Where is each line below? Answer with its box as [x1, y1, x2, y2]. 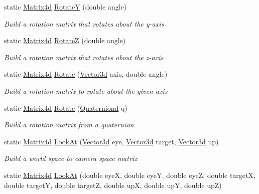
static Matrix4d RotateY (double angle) [4, 2, 127, 12]
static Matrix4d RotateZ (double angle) [4, 35, 126, 46]
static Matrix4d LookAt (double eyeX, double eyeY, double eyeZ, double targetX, [4, 169, 255, 180]
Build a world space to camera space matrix [4, 153, 138, 163]
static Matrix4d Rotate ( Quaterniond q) [4, 102, 127, 113]
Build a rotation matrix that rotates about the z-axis [4, 52, 164, 62]
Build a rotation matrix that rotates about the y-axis [4, 18, 164, 29]
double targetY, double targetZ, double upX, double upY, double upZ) [4, 179, 222, 190]
